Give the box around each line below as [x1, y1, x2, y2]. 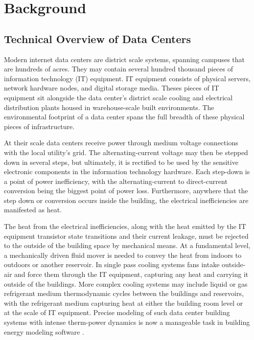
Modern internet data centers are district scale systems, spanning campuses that [4, 54, 245, 64]
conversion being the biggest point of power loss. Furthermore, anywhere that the [4, 185, 248, 196]
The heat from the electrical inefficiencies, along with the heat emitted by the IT [4, 221, 246, 231]
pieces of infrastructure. [4, 121, 75, 131]
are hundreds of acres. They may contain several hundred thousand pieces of [4, 64, 233, 74]
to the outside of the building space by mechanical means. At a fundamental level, [4, 240, 251, 250]
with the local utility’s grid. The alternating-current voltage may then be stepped [4, 147, 248, 157]
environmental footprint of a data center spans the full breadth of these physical [4, 112, 245, 122]
